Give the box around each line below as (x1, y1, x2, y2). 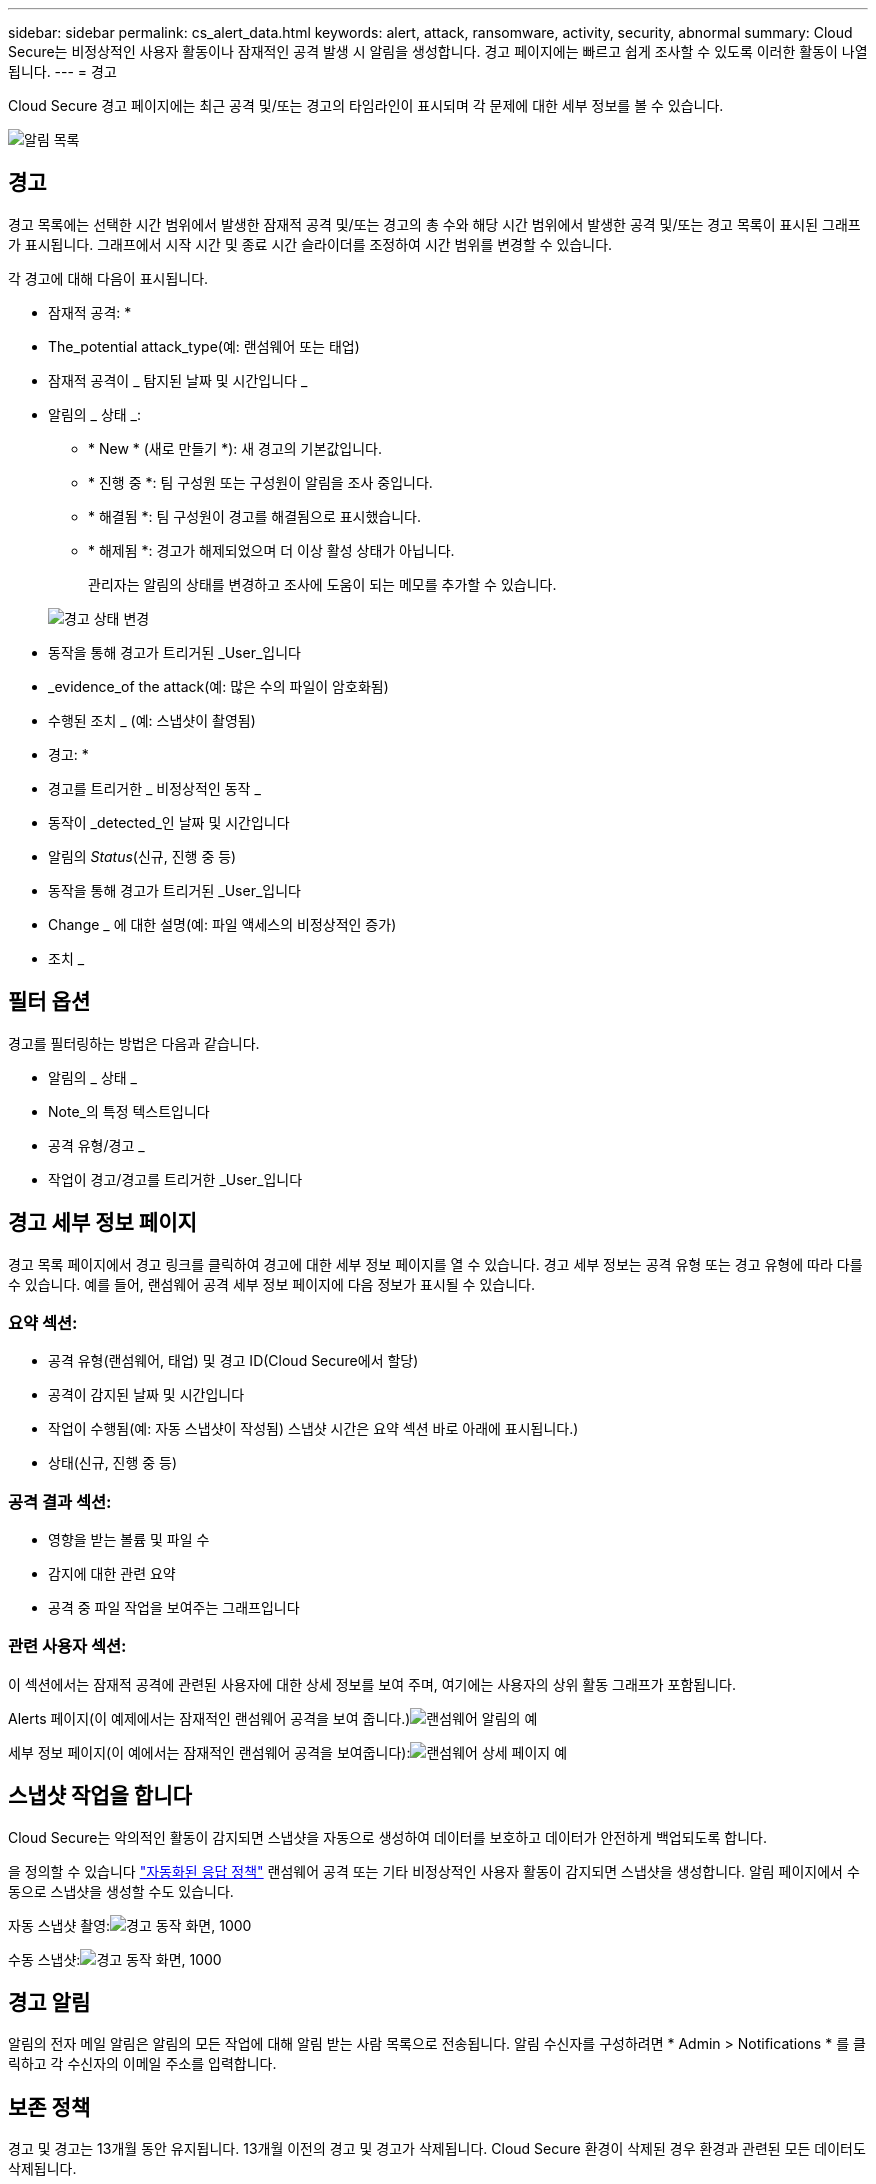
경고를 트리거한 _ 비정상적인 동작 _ (48, 779, 261, 797)
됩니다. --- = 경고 (8, 63, 117, 80)
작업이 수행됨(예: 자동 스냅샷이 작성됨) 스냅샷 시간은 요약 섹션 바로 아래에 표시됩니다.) (48, 1420, 579, 1438)
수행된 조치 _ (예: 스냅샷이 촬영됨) (48, 711, 256, 729)
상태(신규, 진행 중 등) (48, 1454, 178, 1472)
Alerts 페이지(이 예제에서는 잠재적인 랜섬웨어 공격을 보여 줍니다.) (8, 1709, 411, 1727)
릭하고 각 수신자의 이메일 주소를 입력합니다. (8, 2055, 277, 2073)
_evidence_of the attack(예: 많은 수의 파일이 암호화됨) (48, 677, 389, 695)
